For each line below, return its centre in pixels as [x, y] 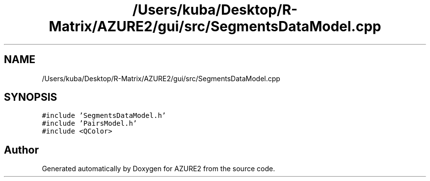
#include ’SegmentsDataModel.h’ [104, 116]
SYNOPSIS [31, 97]
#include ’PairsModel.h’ [90, 124]
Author [21, 150]
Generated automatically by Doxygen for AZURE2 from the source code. [159, 169]
